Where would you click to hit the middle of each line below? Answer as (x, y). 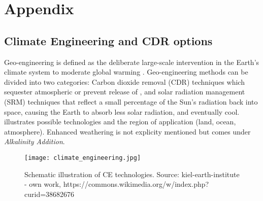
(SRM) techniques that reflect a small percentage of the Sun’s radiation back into (131, 101)
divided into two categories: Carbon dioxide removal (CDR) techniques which (124, 81)
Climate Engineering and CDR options (108, 40)
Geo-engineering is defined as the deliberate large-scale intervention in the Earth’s (132, 62)
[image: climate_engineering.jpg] (83, 158)
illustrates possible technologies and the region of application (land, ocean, (120, 122)
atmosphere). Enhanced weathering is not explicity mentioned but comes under (127, 131)
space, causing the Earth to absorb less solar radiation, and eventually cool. (122, 111)
